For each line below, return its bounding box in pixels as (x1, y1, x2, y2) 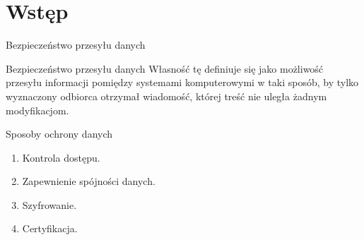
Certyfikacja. (22, 221, 78, 236)
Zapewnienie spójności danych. (22, 174, 155, 188)
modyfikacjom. (6, 102, 69, 117)
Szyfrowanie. (22, 197, 77, 212)
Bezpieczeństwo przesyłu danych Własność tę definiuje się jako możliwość (6, 61, 324, 76)
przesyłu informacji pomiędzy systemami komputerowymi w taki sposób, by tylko (6, 75, 359, 90)
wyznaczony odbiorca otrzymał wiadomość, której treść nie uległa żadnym (6, 88, 327, 103)
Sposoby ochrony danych (6, 126, 113, 141)
